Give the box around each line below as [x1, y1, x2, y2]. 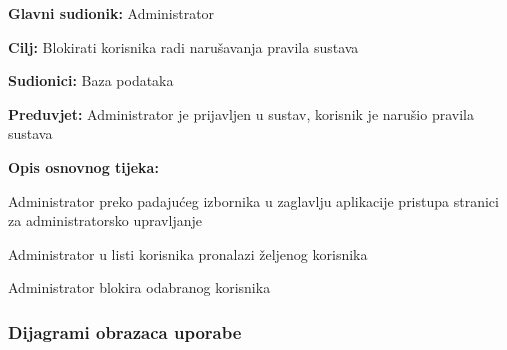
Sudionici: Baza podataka [8, 70, 174, 91]
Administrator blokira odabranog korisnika [8, 277, 271, 298]
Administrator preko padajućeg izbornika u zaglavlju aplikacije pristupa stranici [8, 190, 499, 211]
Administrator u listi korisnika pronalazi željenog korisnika [8, 243, 368, 264]
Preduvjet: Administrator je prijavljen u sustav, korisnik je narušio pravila [8, 103, 474, 124]
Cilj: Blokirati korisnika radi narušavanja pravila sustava [8, 36, 359, 57]
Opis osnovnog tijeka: [8, 156, 159, 177]
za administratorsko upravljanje [8, 210, 202, 231]
